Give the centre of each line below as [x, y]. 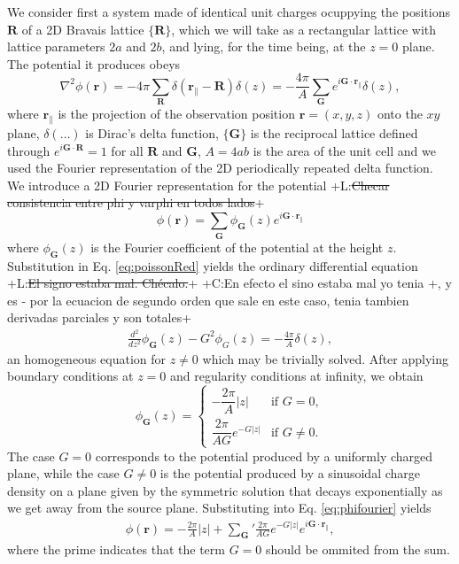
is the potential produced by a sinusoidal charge [290, 473]
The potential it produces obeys [94, 63]
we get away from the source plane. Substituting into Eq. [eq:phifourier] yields [219, 508]
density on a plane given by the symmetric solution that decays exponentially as [225, 490]
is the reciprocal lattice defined [334, 132]
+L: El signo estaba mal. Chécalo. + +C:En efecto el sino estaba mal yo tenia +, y [229, 283]
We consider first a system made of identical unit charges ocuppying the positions [229, 12]
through [29, 150]
